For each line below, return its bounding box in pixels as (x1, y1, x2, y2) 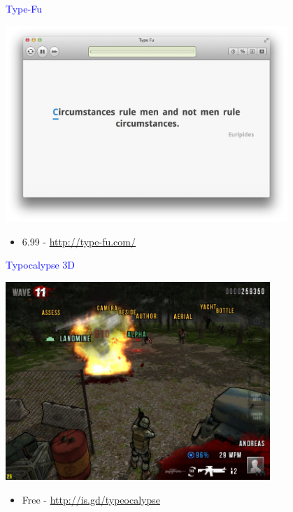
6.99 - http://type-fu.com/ (22, 234, 136, 248)
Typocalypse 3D (6, 257, 76, 272)
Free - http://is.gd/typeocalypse (22, 492, 160, 506)
